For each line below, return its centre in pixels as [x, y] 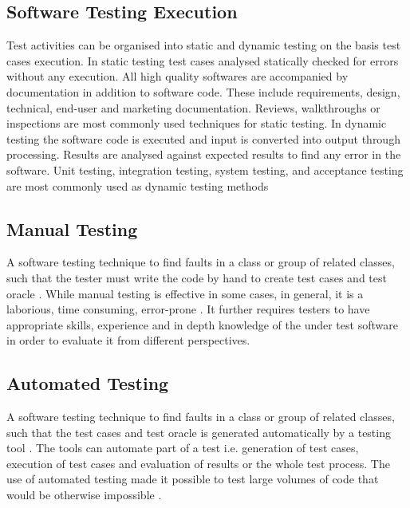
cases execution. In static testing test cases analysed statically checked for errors [203, 60]
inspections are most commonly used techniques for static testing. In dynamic [197, 123]
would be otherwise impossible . [84, 495]
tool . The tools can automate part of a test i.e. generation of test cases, [183, 448]
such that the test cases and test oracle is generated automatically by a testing [199, 432]
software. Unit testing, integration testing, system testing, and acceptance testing [205, 169]
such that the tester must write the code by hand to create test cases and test [197, 277]
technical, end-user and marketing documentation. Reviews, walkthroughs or [193, 107]
